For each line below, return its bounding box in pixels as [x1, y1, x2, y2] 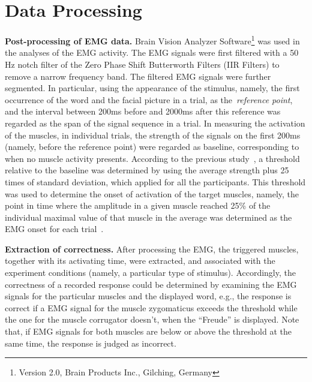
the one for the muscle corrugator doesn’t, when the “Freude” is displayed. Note [5, 313, 299, 326]
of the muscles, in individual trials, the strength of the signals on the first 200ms [5, 128, 301, 141]
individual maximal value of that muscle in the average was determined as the [5, 210, 292, 223]
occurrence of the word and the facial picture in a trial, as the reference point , [5, 93, 293, 106]
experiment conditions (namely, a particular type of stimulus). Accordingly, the [5, 266, 296, 279]
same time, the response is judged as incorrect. [5, 336, 176, 349]
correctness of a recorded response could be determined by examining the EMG [5, 278, 297, 290]
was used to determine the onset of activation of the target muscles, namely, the [5, 187, 299, 200]
